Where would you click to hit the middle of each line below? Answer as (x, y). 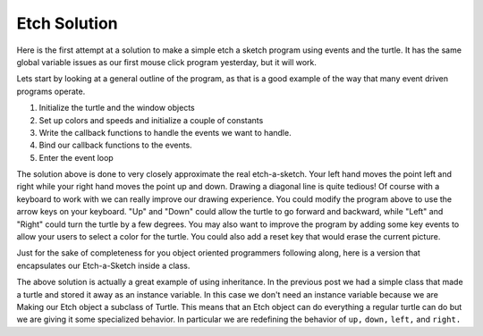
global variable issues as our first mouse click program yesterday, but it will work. (167, 62)
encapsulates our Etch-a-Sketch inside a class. (103, 265)
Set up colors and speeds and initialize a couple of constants (151, 120)
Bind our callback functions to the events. (115, 145)
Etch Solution (67, 23)
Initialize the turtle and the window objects (117, 108)
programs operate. (51, 91)
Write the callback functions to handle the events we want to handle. (165, 132)
